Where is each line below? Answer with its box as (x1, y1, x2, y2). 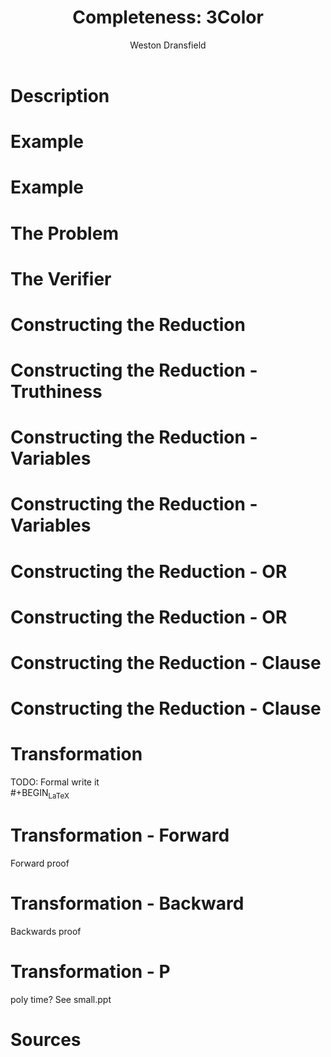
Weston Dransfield (129, 39, 207, 51)
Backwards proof (10, 925, 82, 937)
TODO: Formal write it (10, 776, 100, 788)
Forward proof (10, 857, 70, 869)
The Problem (10, 222, 119, 245)
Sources (10, 1028, 82, 1051)
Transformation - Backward (10, 892, 245, 915)
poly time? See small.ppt (10, 993, 112, 1005)
